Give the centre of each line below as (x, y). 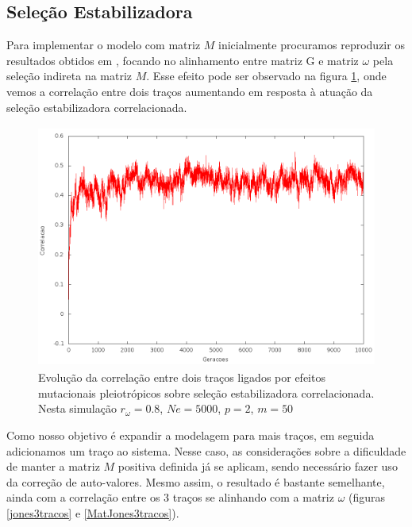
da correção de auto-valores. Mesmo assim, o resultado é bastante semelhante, (196, 481)
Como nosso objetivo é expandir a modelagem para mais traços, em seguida (191, 435)
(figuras (367, 497)
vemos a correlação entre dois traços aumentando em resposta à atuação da (190, 91)
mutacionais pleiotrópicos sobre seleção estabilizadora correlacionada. (206, 392)
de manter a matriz (53, 466)
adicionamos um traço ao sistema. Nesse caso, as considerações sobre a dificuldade (206, 450)
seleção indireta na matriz (69, 76)
